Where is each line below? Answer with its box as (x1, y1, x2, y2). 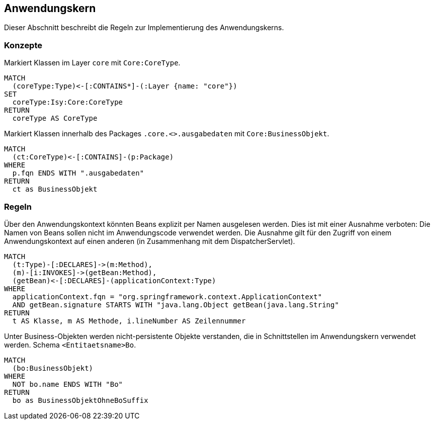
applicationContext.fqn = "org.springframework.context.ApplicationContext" (12, 292, 322, 301)
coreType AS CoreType (12, 114, 98, 123)
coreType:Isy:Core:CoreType (12, 98, 123, 107)
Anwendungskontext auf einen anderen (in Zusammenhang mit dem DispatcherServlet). (4, 236, 295, 245)
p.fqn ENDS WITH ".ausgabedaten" (12, 169, 144, 178)
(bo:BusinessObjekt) (12, 364, 94, 372)
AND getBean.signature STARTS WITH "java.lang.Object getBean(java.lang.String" (12, 300, 339, 309)
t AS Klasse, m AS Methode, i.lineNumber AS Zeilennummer (12, 316, 246, 325)
